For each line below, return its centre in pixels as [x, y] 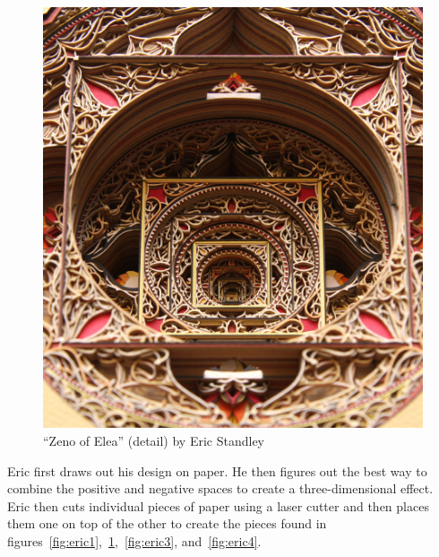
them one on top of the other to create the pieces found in [167, 523]
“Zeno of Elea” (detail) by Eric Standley [154, 440]
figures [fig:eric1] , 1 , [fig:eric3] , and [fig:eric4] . [134, 540]
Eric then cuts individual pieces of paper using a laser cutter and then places [218, 505]
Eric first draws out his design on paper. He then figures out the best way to [217, 470]
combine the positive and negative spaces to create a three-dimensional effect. [220, 488]
